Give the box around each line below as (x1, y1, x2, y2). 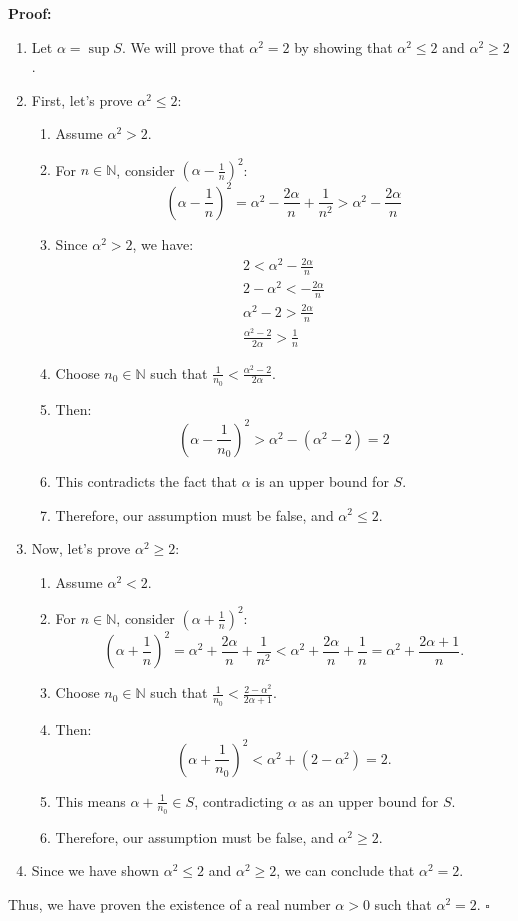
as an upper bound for (301, 790, 439, 811)
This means (55, 790, 126, 811)
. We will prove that (121, 36, 245, 57)
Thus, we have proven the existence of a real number (8, 894, 331, 915)
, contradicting (194, 790, 284, 811)
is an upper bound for (255, 470, 389, 491)
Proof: (8, 3, 52, 23)
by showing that (294, 36, 393, 57)
